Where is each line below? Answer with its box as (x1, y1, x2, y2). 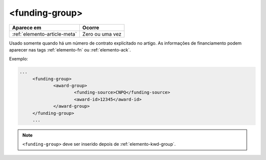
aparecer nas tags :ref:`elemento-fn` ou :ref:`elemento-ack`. (9, 47, 131, 53)
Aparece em (12, 24, 41, 31)
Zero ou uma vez (82, 30, 122, 37)
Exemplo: (9, 56, 28, 62)
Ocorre (82, 24, 100, 31)
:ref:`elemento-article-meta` (12, 30, 77, 37)
